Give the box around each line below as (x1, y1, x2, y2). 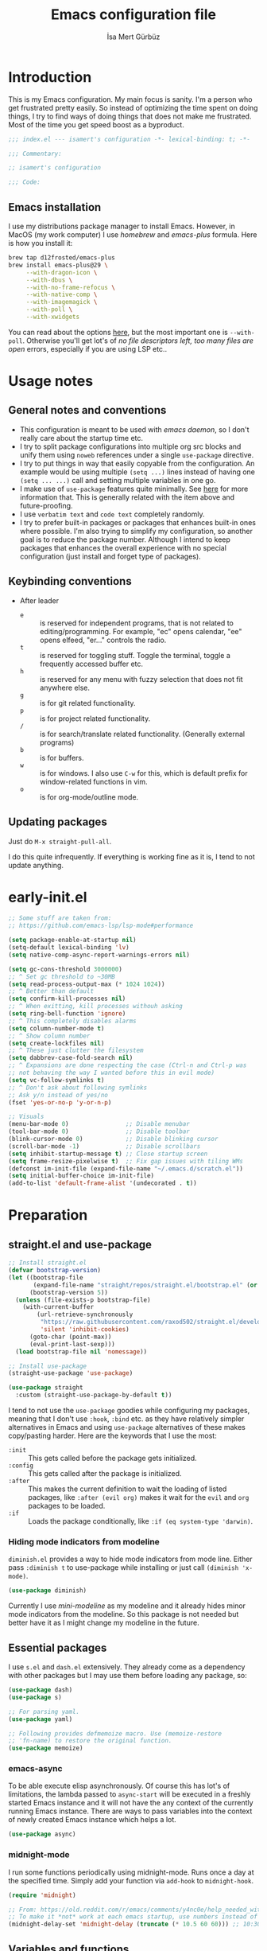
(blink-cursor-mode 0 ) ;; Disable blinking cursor (8, 1135, 219, 1143)
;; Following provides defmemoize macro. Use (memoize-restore (8, 1729, 222, 1738)
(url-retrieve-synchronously (37, 1310, 133, 1318)
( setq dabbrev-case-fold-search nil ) (8, 1054, 133, 1062)
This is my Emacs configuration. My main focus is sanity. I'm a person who (8, 94, 253, 104)
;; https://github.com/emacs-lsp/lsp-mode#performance (8, 921, 194, 930)
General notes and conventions (8, 403, 167, 417)
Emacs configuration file (50, 6, 217, 24)
